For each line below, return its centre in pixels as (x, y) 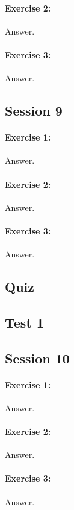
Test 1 (24, 322)
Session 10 (37, 358)
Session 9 (34, 111)
